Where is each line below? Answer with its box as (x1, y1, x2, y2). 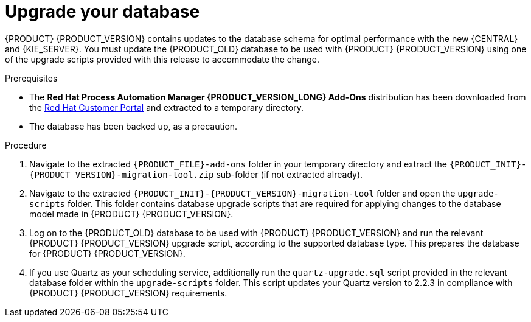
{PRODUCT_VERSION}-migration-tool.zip (29, 169, 214, 180)
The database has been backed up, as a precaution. (29, 121, 238, 131)
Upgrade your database (5, 1, 200, 22)
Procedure (5, 139, 47, 150)
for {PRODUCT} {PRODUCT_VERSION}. (29, 248, 186, 259)
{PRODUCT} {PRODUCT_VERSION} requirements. (29, 287, 227, 298)
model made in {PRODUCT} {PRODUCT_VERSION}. (29, 208, 234, 219)
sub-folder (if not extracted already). (216, 169, 363, 180)
